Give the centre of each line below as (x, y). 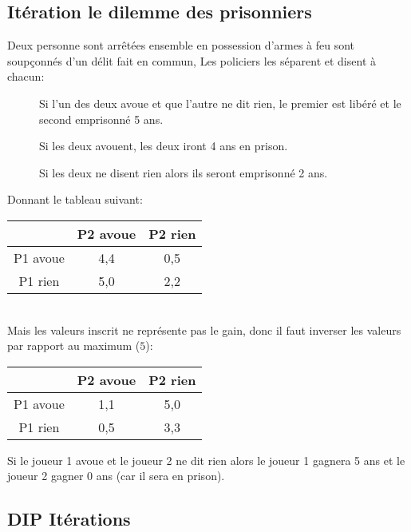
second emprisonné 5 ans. (101, 119)
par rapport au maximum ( (74, 345)
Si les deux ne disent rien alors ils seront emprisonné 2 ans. (184, 172)
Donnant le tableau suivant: (75, 199)
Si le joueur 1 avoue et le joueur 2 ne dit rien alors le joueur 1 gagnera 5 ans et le (206, 460)
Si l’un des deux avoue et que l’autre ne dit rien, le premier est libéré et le (220, 103)
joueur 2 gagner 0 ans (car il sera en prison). (116, 476)
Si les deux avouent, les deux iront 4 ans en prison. (164, 146)
